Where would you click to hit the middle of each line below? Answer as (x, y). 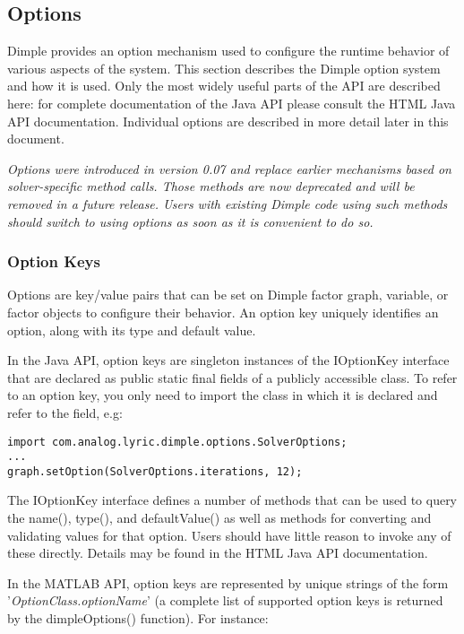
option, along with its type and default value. (132, 330)
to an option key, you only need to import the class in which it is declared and (223, 395)
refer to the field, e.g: (65, 412)
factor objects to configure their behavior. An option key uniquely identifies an (223, 312)
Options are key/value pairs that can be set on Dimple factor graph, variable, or (228, 295)
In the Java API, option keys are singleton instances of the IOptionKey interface (228, 360)
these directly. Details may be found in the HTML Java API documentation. (218, 553)
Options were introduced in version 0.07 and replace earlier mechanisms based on (229, 168)
